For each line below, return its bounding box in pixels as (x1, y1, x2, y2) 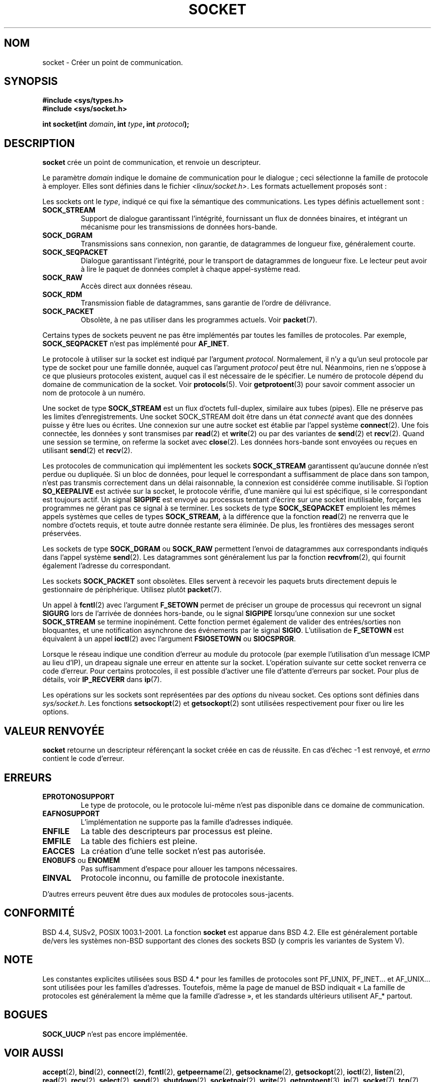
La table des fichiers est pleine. (80, 836, 198, 846)
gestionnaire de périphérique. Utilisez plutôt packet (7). (42, 585, 222, 594)
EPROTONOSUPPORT (42, 792, 115, 801)
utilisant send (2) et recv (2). (42, 446, 133, 455)
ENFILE (42, 826, 70, 836)
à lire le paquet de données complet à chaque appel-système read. (80, 265, 300, 274)
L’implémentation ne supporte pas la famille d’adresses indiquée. (80, 817, 293, 826)
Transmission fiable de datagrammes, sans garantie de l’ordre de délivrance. (80, 299, 331, 308)
